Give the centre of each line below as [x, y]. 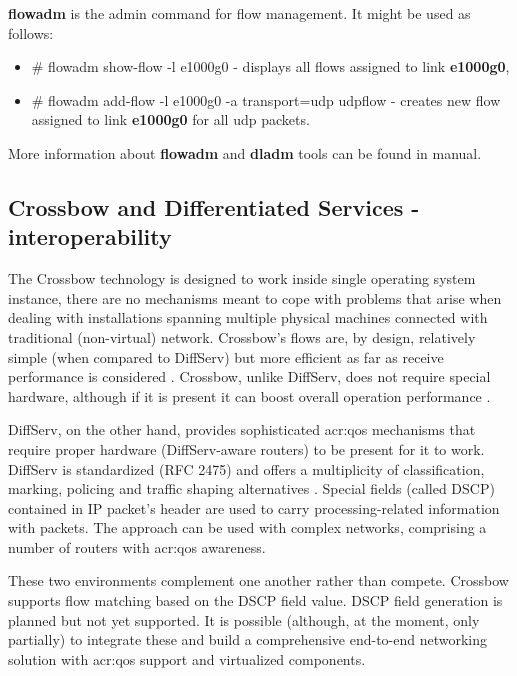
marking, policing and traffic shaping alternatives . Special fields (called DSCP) [251, 488]
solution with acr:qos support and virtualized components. [187, 658]
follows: [31, 32]
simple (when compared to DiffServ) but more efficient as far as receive [226, 356]
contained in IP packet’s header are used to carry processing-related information [254, 507]
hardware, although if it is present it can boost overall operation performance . [249, 395]
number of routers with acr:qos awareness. [137, 546]
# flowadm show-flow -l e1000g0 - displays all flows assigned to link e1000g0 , [270, 66]
